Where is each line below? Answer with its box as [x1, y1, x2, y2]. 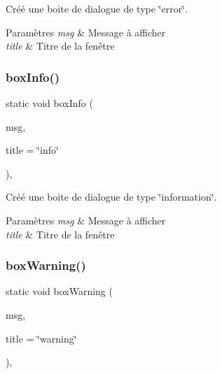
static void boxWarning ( [6, 284, 113, 299]
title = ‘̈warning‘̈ [6, 331, 77, 345]
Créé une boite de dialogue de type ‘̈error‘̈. [6, 1, 188, 15]
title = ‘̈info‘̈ [6, 143, 59, 157]
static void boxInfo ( [6, 96, 93, 110]
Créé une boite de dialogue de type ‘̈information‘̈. [6, 189, 217, 204]
